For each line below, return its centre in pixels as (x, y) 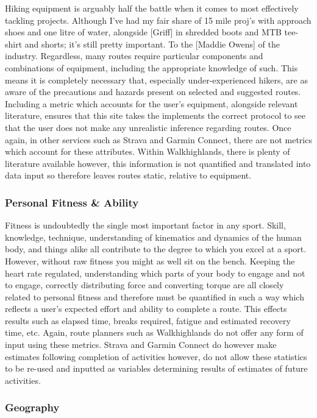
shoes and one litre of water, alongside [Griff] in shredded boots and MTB (143, 32)
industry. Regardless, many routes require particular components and (134, 56)
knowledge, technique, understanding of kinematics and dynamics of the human (153, 237)
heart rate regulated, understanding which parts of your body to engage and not (155, 273)
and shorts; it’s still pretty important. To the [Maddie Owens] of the (152, 44)
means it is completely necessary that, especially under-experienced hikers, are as (156, 80)
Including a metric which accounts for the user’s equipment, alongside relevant (151, 103)
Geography (32, 407)
